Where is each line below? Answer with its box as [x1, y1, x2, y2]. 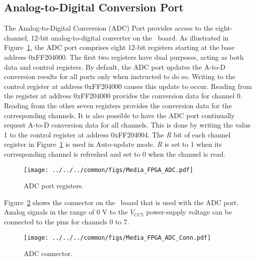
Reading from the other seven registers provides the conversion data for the [4, 100, 232, 110]
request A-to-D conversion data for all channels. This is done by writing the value [4, 120, 251, 130]
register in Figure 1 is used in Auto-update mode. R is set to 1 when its [4, 139, 222, 149]
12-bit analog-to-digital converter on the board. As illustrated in [31, 32, 229, 43]
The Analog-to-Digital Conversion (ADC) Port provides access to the [4, 23, 214, 33]
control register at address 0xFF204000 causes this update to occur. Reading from [4, 81, 252, 91]
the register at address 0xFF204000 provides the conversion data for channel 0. [4, 90, 243, 101]
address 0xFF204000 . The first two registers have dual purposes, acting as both [4, 51, 244, 62]
